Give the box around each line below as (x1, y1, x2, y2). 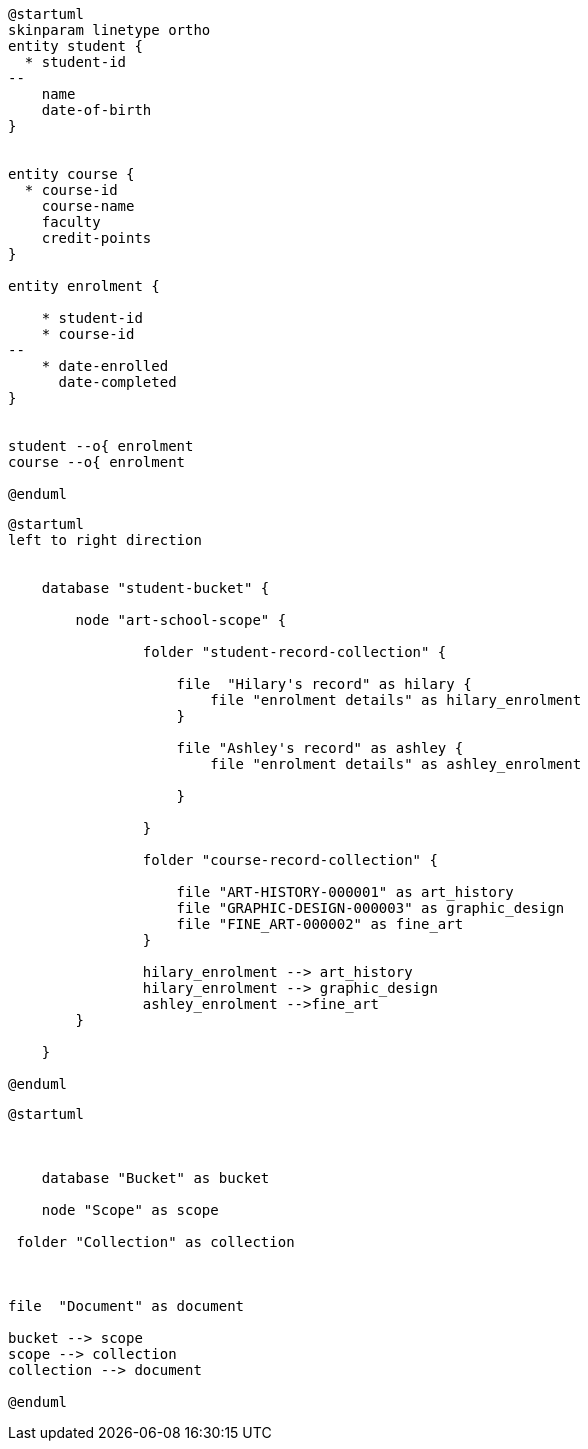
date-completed (58, 374, 177, 390)
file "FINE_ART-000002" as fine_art (176, 916, 464, 932)
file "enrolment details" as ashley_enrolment (210, 756, 582, 772)
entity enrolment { (8, 278, 160, 294)
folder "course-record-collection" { (142, 852, 438, 868)
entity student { (8, 38, 143, 54)
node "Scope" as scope (41, 1202, 219, 1218)
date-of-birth (41, 102, 152, 118)
